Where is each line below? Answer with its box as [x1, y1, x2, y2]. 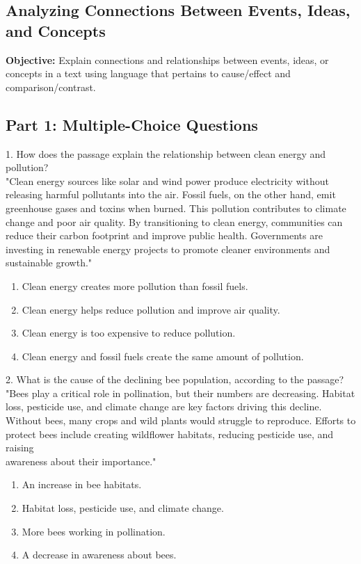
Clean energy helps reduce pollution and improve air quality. [22, 302, 280, 316]
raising [6, 440, 34, 455]
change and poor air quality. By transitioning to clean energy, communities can [6, 214, 343, 229]
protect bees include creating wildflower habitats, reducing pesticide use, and [6, 426, 334, 441]
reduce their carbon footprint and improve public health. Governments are [6, 228, 323, 243]
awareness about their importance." [6, 453, 157, 468]
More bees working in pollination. [22, 524, 166, 538]
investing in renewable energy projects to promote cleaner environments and [6, 241, 330, 256]
